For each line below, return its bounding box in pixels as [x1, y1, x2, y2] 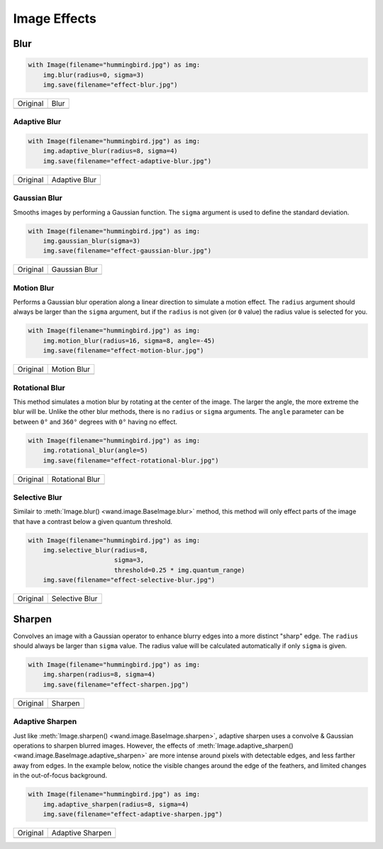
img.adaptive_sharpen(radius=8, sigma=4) [43, 800, 189, 809]
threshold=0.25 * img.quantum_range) [113, 566, 245, 574]
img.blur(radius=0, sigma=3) [43, 71, 145, 79]
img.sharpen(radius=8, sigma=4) [43, 671, 156, 679]
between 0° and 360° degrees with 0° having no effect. [13, 417, 177, 426]
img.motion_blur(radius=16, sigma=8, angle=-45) [43, 336, 216, 344]
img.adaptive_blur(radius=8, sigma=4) [43, 147, 178, 155]
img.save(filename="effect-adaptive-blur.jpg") [43, 157, 212, 165]
